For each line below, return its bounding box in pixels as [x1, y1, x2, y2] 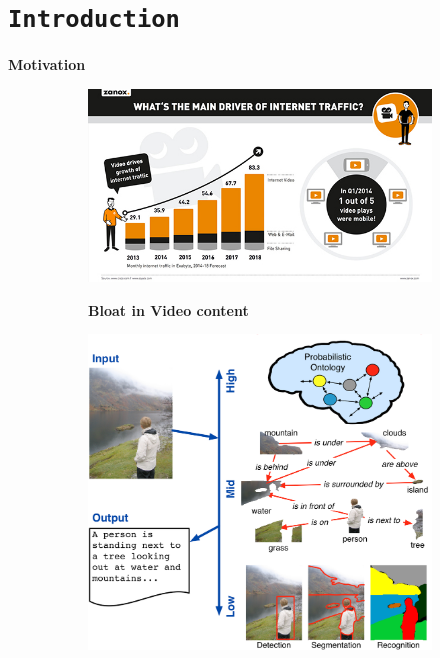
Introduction [8, 5, 180, 34]
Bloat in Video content [88, 299, 249, 320]
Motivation [8, 54, 86, 75]
